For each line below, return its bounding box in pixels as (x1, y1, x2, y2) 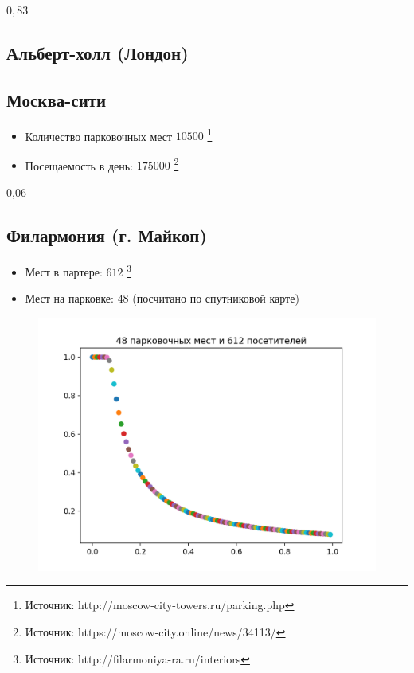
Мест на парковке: (25, 290, 114, 307)
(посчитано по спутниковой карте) (132, 290, 299, 307)
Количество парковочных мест (25, 127, 173, 144)
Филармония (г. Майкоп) (6, 223, 207, 248)
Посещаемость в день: (25, 157, 134, 174)
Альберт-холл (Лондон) (6, 40, 189, 65)
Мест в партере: (25, 263, 103, 280)
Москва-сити (6, 87, 107, 112)
